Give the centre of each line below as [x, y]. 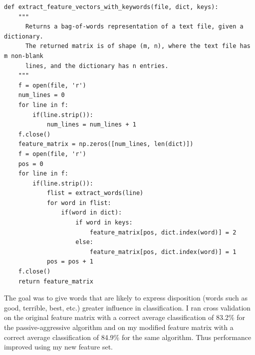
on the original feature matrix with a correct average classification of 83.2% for [125, 317]
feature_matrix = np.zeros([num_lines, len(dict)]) [106, 144]
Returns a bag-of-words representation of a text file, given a [134, 27]
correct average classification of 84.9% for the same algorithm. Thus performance [128, 337]
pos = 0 [31, 164]
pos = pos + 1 [70, 262]
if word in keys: [104, 223]
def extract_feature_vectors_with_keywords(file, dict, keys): [111, 7]
